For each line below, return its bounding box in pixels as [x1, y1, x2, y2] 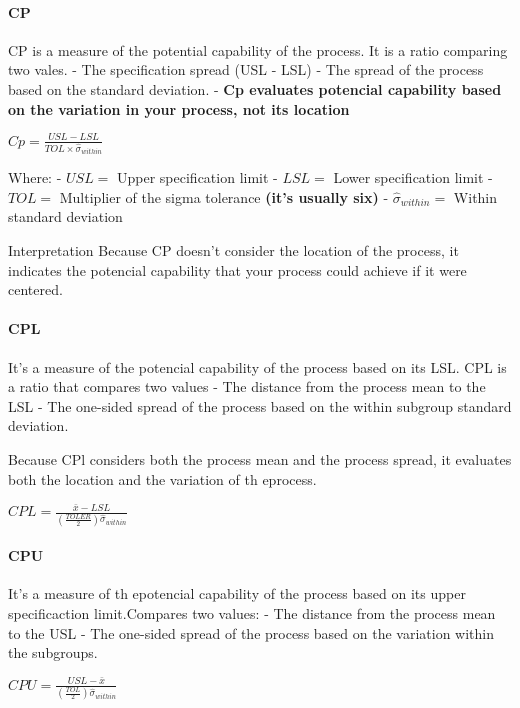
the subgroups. [8, 642, 98, 663]
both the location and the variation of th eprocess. [8, 468, 317, 489]
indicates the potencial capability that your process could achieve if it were [8, 259, 467, 280]
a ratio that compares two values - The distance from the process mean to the [8, 376, 486, 397]
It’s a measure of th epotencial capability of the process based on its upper [8, 583, 466, 604]
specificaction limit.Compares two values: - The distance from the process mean [8, 602, 496, 623]
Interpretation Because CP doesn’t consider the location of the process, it [8, 239, 459, 260]
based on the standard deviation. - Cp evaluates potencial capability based [8, 78, 502, 99]
